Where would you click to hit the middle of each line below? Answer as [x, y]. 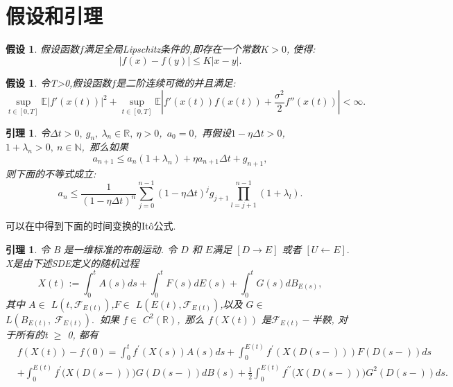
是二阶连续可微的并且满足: [176, 82]
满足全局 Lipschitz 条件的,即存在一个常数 [172, 49]
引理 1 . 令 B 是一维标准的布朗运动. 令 [92, 249]
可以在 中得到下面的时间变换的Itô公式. [91, 226]
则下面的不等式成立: [51, 173]
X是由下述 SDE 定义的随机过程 [72, 263]
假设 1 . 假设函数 [42, 49]
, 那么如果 [105, 147]
